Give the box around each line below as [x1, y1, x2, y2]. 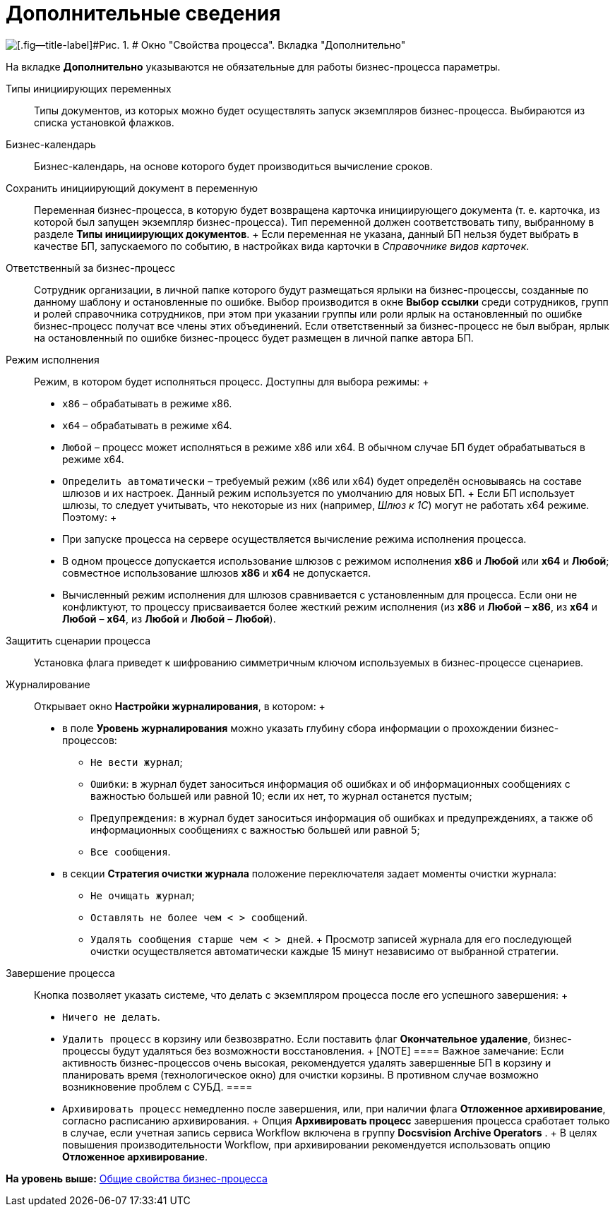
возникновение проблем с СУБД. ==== [62, 1080, 253, 1093]
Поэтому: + [62, 510, 117, 523]
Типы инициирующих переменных [6, 82, 172, 95]
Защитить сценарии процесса [6, 634, 151, 647]
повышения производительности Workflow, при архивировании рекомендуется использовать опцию [62, 1138, 551, 1151]
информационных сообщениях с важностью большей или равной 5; [90, 823, 420, 836]
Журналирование [6, 678, 90, 690]
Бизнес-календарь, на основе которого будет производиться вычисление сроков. [34, 160, 433, 172]
